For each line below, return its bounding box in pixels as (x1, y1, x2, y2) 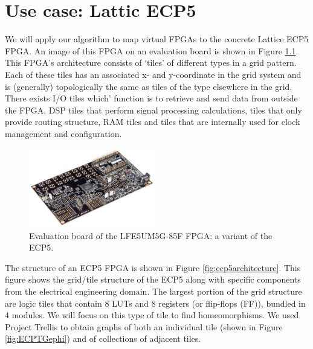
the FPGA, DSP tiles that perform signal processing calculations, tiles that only (5, 103, 302, 116)
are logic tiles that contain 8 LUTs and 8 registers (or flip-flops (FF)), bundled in (5, 296, 306, 309)
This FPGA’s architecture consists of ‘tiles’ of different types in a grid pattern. (5, 56, 297, 69)
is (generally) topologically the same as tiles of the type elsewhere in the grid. (5, 80, 292, 92)
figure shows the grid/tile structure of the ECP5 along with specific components (5, 273, 301, 286)
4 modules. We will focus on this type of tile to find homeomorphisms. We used (5, 309, 299, 321)
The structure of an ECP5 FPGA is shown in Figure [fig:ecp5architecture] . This (5, 261, 301, 274)
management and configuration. (5, 127, 122, 139)
